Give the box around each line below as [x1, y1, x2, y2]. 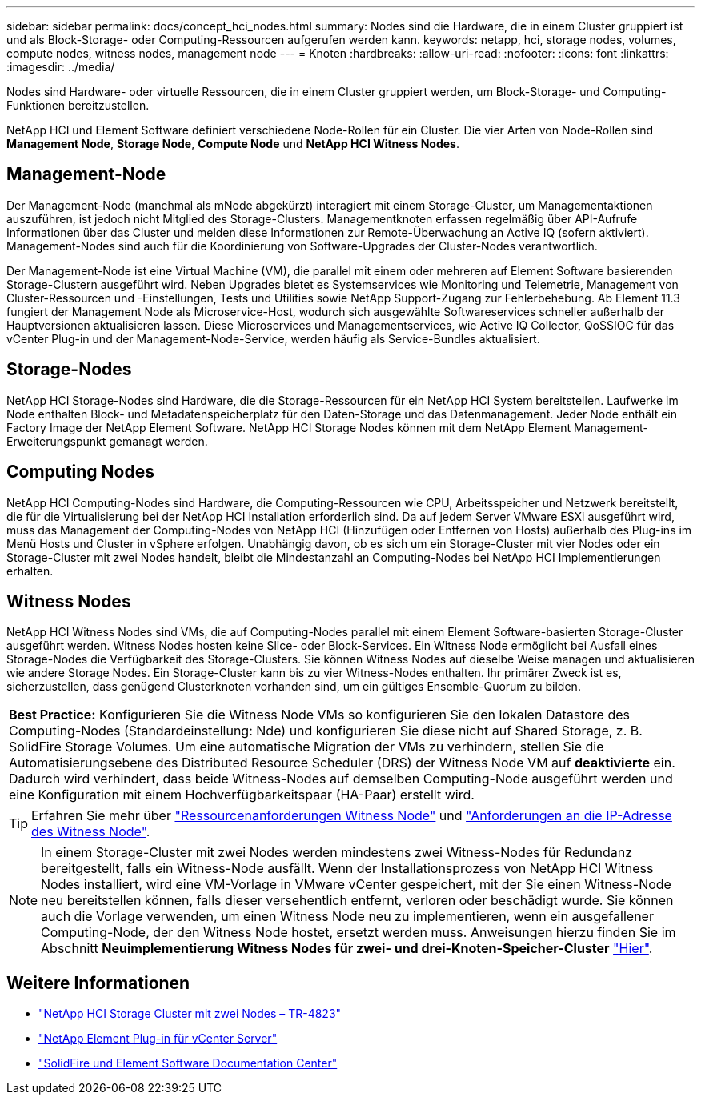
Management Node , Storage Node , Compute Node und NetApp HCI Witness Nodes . [6, 137, 459, 150]
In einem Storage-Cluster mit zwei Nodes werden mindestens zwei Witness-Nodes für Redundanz [41, 844, 633, 861]
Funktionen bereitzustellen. [6, 98, 150, 112]
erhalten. [6, 563, 54, 578]
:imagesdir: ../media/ [6, 60, 115, 74]
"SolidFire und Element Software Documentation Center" [38, 1056, 338, 1071]
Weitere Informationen [6, 972, 190, 993]
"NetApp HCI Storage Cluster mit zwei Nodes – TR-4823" [38, 1007, 342, 1021]
